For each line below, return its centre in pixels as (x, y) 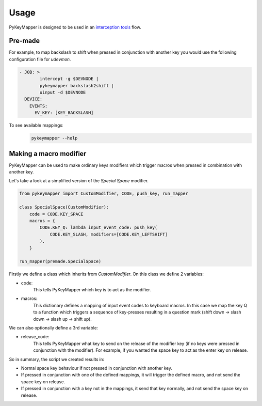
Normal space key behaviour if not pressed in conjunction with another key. (97, 368)
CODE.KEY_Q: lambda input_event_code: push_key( (98, 227)
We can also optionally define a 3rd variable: (53, 328)
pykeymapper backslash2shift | (77, 86)
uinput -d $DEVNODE (63, 92)
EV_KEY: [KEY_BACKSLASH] (64, 113)
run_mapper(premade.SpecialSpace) (60, 261)
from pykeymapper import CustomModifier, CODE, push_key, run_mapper (104, 194)
